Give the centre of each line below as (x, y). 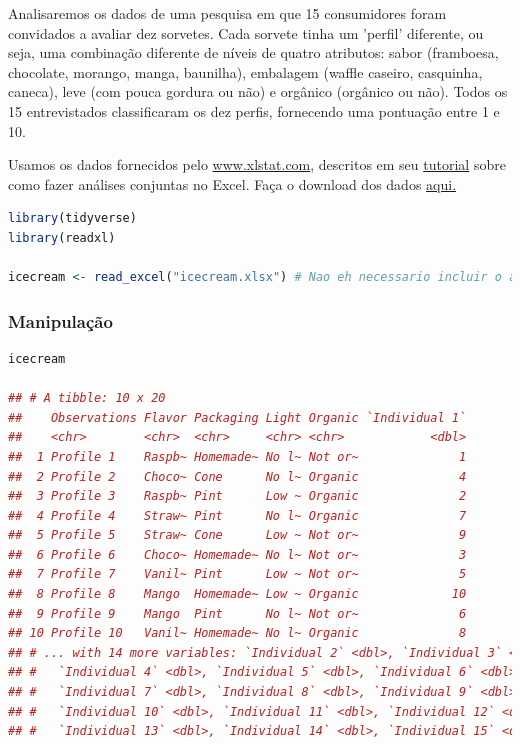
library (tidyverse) (72, 218)
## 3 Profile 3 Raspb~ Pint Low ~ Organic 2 (237, 496)
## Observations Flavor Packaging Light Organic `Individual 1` (237, 417)
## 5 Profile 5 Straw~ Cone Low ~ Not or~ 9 (237, 535)
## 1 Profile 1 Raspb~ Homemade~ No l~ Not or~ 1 (237, 456)
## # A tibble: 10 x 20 (87, 398)
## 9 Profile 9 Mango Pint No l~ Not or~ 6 (237, 613)
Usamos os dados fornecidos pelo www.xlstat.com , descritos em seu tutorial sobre (257, 164)
